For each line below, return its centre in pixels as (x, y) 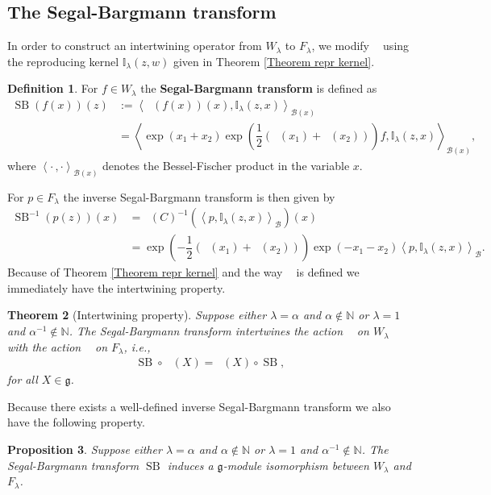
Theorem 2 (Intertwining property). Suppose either (137, 315)
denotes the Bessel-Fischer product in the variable (226, 165)
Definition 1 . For (53, 88)
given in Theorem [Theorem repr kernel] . (274, 61)
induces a (190, 465)
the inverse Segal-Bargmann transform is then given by (199, 196)
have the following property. (76, 422)
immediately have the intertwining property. (117, 287)
